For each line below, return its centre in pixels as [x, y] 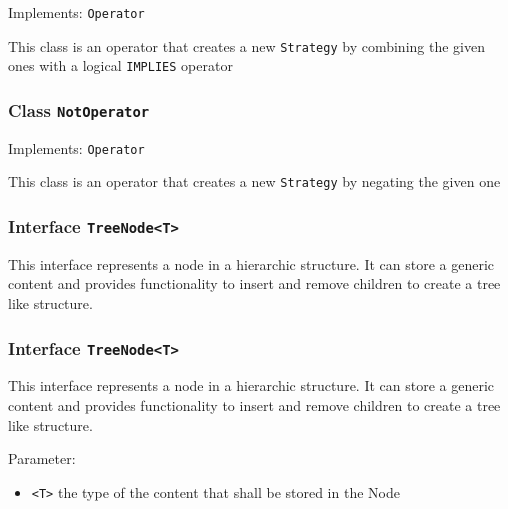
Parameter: [42, 458]
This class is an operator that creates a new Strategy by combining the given [246, 45]
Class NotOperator [79, 109]
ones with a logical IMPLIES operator [120, 65]
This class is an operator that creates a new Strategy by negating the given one [254, 181]
